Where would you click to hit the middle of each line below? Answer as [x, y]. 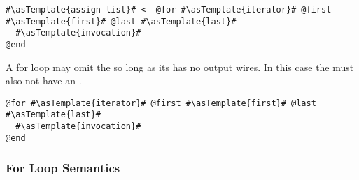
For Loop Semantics [63, 168]
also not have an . [44, 81]
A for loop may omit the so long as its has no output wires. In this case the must [180, 67]
